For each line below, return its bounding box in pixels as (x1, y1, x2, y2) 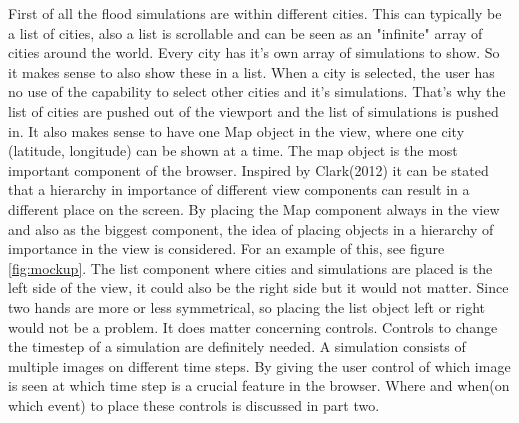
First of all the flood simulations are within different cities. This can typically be (8, 3, 502, 23)
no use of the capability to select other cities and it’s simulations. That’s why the (8, 81, 506, 102)
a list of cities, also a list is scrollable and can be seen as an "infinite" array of (8, 22, 483, 43)
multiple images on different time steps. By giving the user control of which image (8, 355, 511, 376)
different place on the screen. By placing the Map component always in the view (8, 198, 500, 219)
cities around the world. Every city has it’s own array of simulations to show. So (8, 42, 500, 63)
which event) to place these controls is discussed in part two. (8, 394, 380, 415)
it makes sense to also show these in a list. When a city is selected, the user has (8, 61, 495, 82)
